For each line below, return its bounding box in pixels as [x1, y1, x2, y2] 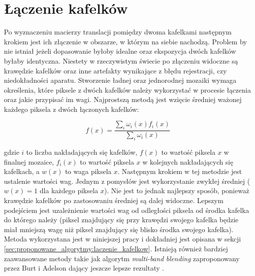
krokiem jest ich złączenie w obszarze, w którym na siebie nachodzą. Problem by [4, 36, 247, 46]
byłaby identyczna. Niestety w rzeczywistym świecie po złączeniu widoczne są [4, 55, 238, 66]
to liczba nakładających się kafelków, [26, 147, 137, 157]
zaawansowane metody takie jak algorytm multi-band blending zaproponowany [4, 253, 240, 263]
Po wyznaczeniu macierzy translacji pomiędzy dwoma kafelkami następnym [4, 27, 232, 37]
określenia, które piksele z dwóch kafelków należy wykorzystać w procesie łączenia [4, 84, 251, 95]
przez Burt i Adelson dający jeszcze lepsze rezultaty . [4, 263, 164, 273]
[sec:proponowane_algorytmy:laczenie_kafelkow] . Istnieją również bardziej [4, 243, 228, 254]
